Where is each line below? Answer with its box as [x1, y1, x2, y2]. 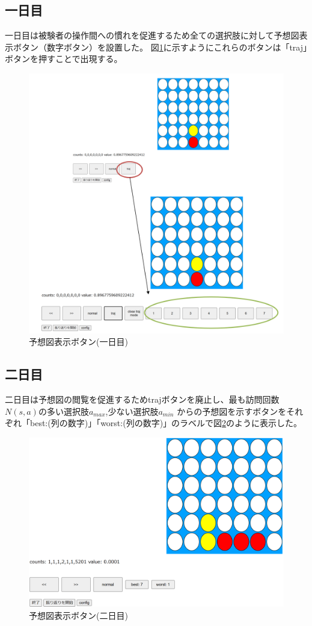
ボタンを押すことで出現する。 [5, 52, 123, 65]
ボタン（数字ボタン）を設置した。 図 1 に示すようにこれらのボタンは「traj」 [13, 40, 308, 53]
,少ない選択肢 [105, 404, 159, 417]
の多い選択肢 [38, 404, 89, 417]
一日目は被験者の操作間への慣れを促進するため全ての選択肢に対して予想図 [5, 29, 299, 42]
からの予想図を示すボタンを [177, 404, 287, 417]
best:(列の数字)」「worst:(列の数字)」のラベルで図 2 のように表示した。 [29, 417, 302, 429]
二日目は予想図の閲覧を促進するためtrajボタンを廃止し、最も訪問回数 [5, 392, 280, 405]
